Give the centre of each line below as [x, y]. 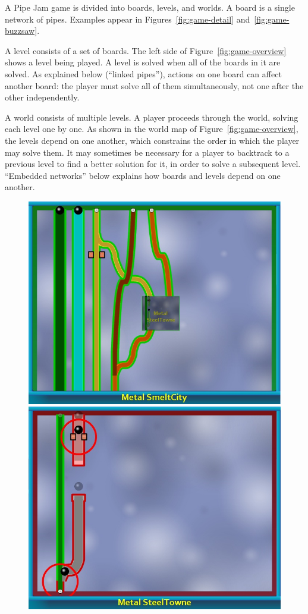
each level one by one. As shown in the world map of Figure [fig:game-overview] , [152, 129]
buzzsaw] [21, 31]
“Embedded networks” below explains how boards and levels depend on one [143, 175]
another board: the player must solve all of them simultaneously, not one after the [154, 85]
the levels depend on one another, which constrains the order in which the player [152, 140]
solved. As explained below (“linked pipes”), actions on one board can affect [143, 73]
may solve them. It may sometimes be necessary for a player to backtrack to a [147, 152]
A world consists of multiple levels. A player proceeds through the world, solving [152, 117]
